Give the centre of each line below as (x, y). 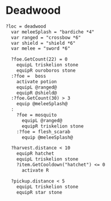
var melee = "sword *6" (40, 48)
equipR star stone (39, 192)
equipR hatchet (35, 154)
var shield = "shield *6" (43, 43)
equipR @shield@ (37, 93)
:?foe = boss (28, 76)
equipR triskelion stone (52, 126)
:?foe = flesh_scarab (43, 132)
